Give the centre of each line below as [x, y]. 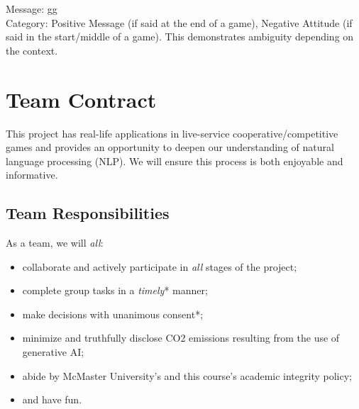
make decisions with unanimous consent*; [113, 314]
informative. [32, 175]
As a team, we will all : [55, 243]
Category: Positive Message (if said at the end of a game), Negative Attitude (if [179, 22]
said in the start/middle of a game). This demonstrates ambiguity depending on [180, 37]
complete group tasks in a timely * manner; [115, 290]
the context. [32, 50]
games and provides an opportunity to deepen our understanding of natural [170, 147]
